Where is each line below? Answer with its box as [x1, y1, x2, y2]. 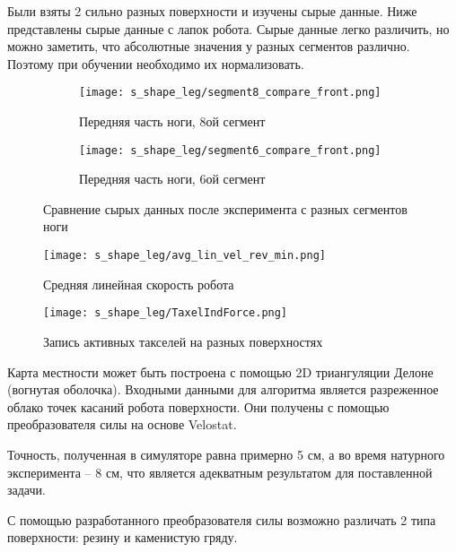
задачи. [7, 480, 46, 499]
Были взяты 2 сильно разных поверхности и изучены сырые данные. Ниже [7, 2, 417, 20]
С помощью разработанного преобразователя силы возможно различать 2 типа [7, 510, 436, 529]
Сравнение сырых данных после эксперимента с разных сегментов [43, 199, 408, 218]
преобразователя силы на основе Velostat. [7, 415, 237, 434]
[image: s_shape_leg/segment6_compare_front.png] [79, 143, 381, 157]
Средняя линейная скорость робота [43, 274, 234, 293]
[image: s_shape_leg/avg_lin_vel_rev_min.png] [43, 249, 326, 263]
